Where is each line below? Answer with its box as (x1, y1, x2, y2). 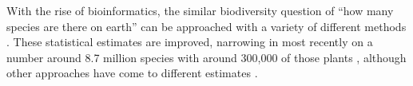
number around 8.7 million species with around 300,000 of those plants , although (6, 49, 407, 65)
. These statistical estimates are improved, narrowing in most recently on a (6, 33, 373, 50)
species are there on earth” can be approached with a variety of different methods (6, 18, 407, 34)
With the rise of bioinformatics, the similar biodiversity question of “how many (6, 2, 394, 18)
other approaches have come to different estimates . (6, 64, 258, 81)
